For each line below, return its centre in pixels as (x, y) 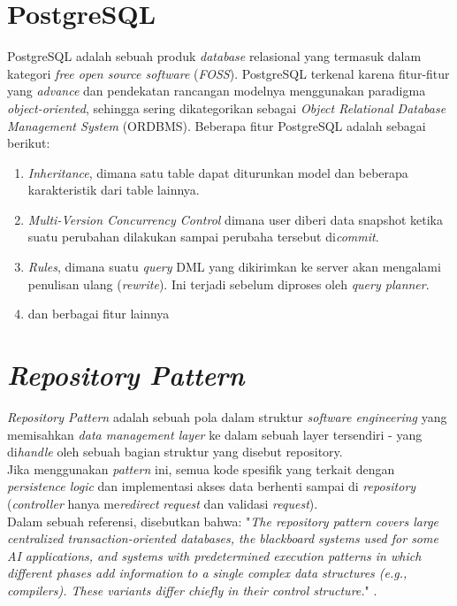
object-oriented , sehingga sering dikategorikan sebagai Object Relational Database (227, 107)
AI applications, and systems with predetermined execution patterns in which (214, 555)
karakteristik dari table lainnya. (114, 190)
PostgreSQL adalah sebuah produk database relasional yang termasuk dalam (214, 56)
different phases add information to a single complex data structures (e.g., (207, 573)
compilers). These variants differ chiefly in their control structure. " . (192, 590)
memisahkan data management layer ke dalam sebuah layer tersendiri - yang (215, 434)
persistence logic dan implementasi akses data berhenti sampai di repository (212, 486)
